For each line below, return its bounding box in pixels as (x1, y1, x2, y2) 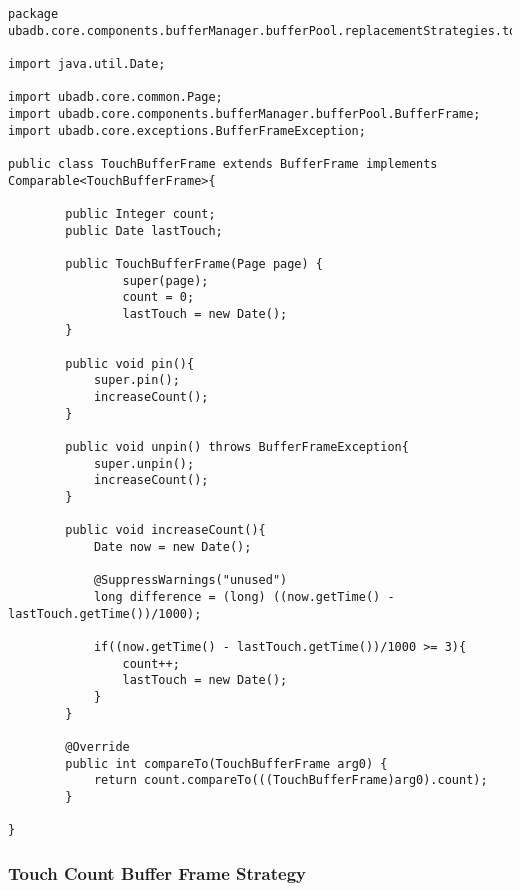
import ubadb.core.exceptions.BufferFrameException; (8, 123, 366, 138)
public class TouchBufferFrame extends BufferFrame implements (8, 156, 438, 171)
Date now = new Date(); (93, 540, 252, 554)
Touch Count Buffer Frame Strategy (8, 860, 307, 885)
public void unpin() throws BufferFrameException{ (65, 440, 409, 455)
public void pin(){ (65, 356, 195, 371)
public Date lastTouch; (65, 223, 223, 238)
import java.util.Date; (8, 56, 166, 71)
